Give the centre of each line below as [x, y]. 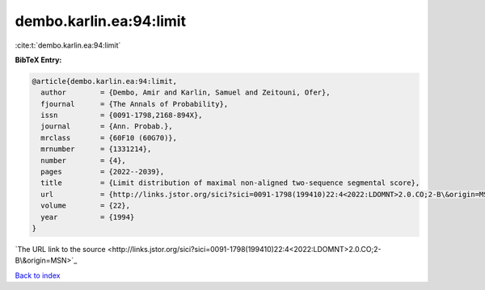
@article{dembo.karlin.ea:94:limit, [105, 81]
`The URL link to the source [60, 249]
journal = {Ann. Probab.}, [107, 126]
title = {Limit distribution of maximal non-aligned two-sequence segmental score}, [230, 183]
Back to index [38, 275]
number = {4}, [84, 160]
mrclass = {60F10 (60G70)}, [109, 138]
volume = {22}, [86, 206]
